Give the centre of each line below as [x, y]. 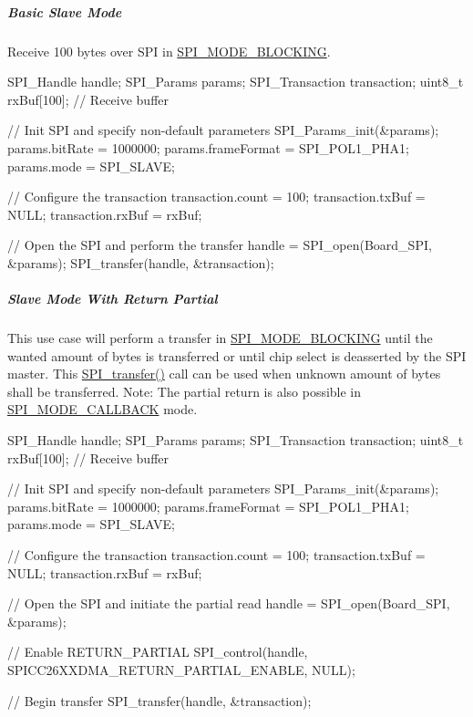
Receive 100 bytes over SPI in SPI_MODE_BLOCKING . [169, 51]
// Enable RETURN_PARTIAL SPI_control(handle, [158, 652]
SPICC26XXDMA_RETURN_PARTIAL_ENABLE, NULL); [181, 669]
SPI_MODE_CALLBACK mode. [103, 409]
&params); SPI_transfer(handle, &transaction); [141, 262]
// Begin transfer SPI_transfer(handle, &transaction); [159, 700]
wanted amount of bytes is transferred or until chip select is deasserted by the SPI [237, 355]
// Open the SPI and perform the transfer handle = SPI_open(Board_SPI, [220, 245]
